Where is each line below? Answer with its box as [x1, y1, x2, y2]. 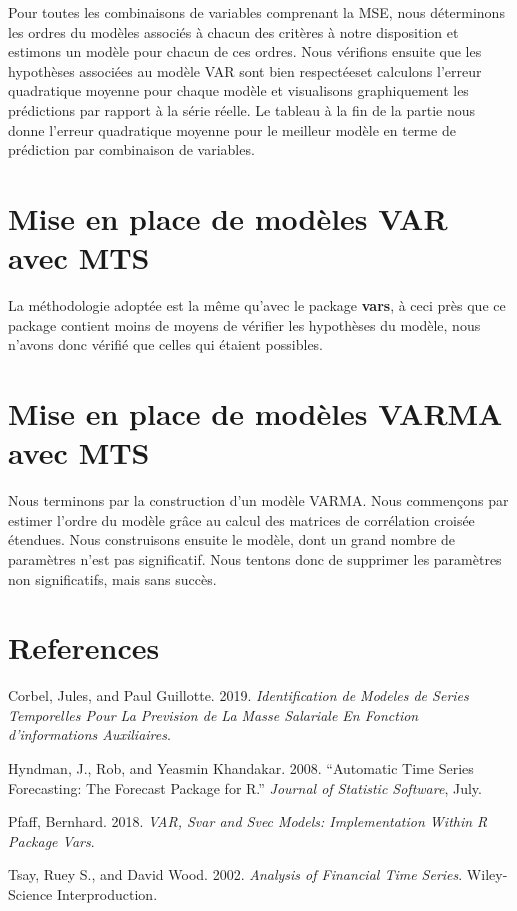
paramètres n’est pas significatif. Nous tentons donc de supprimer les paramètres [8, 548, 502, 569]
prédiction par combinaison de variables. [8, 139, 255, 160]
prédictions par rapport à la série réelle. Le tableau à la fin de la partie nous [8, 99, 475, 120]
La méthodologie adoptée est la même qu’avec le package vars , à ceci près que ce [8, 295, 506, 316]
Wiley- [466, 864, 508, 885]
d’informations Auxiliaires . [8, 724, 171, 745]
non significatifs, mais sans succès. [8, 568, 217, 589]
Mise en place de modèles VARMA [8, 393, 503, 434]
